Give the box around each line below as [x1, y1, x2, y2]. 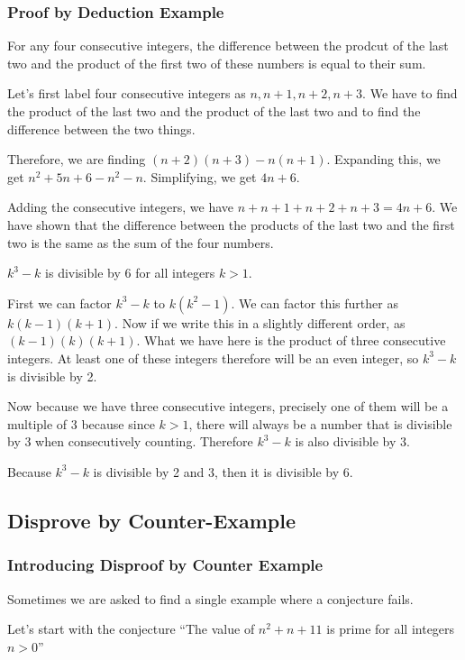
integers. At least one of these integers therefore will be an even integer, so [7, 348, 419, 367]
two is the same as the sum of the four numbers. [7, 233, 274, 252]
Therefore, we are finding [7, 150, 146, 169]
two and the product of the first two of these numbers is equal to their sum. [7, 53, 426, 72]
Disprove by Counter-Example [7, 506, 296, 534]
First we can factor [7, 293, 112, 312]
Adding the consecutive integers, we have [7, 197, 233, 216]
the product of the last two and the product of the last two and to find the [7, 102, 421, 120]
